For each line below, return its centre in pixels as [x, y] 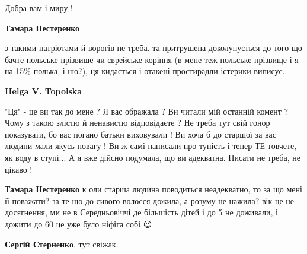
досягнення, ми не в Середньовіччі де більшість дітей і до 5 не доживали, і [142, 212]
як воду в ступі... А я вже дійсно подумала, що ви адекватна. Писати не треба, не [153, 157]
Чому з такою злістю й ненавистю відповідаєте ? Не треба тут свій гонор [137, 123]
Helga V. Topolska [44, 91]
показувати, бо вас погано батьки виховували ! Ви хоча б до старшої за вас [140, 134]
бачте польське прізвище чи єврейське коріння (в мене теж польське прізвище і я [152, 59]
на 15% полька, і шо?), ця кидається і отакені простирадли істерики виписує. [145, 71]
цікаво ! [19, 169]
